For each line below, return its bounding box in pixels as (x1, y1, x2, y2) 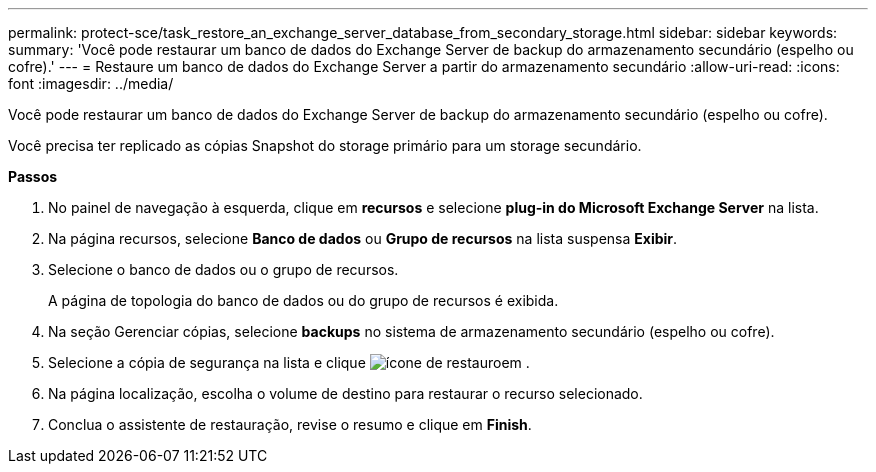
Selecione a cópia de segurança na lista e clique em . (48, 354, 530, 371)
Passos (8, 168, 58, 185)
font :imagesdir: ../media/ (8, 75, 174, 92)
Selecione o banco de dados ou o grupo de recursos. (48, 261, 399, 278)
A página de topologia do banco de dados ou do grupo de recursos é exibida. (48, 292, 559, 309)
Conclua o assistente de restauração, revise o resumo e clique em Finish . (48, 416, 532, 433)
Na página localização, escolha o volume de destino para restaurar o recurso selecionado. (48, 385, 643, 402)
